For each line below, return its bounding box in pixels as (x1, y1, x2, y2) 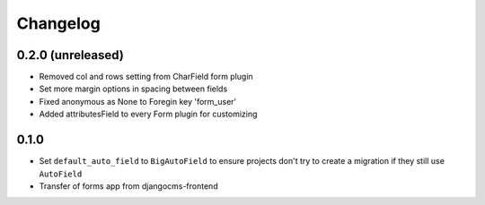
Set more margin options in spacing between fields (39, 83, 228, 94)
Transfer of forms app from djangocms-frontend (39, 180, 219, 192)
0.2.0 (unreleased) (16, 47, 125, 63)
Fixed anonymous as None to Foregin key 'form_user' (39, 96, 237, 107)
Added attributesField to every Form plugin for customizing (39, 108, 258, 120)
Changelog (16, 13, 101, 33)
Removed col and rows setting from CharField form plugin (39, 72, 253, 82)
